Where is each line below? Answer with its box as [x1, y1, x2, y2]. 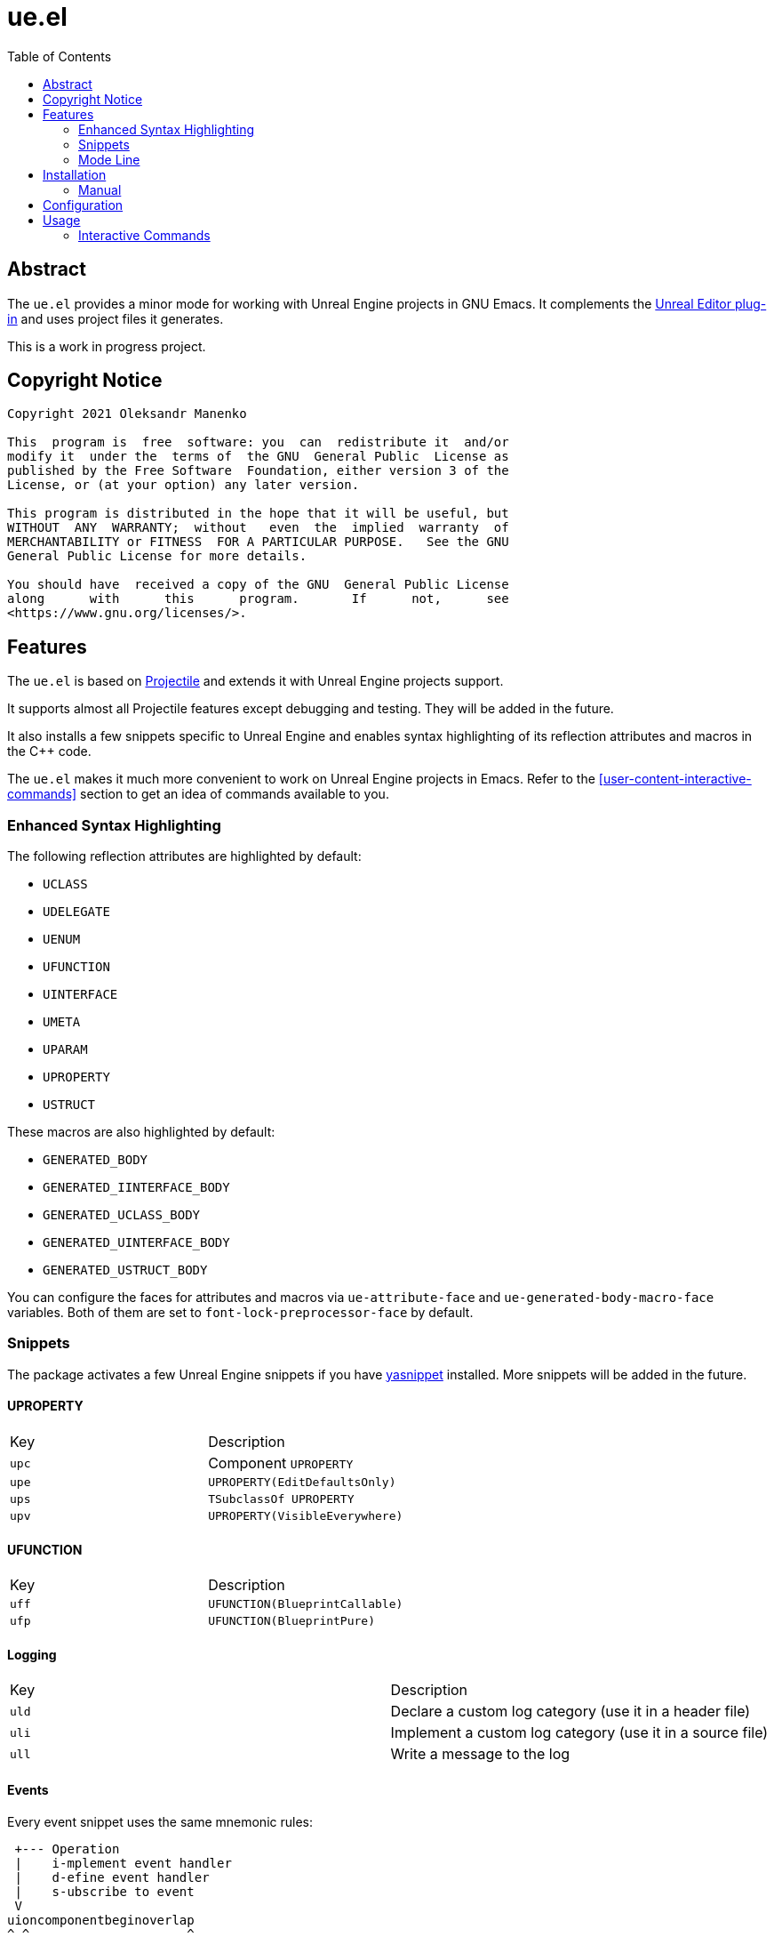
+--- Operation [14, 1841, 120, 1856]
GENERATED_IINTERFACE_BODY [43, 1180, 230, 1195]
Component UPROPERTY [208, 1454, 354, 1472]
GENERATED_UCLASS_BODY [43, 1208, 201, 1223]
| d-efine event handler [14, 1869, 210, 1885]
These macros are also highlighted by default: [7, 1124, 275, 1140]
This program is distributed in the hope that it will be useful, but [7, 506, 509, 521]
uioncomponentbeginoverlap [7, 1912, 195, 1927]
